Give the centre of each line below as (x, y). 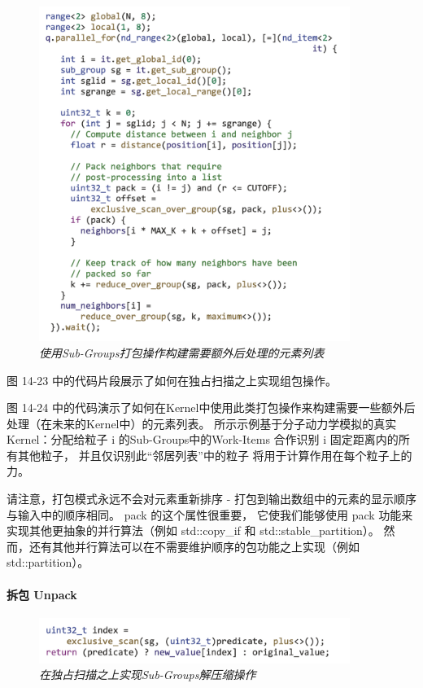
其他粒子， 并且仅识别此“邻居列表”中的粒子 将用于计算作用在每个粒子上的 (215, 455)
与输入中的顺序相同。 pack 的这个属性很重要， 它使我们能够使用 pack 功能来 (210, 514)
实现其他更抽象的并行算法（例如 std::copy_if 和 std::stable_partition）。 (193, 530)
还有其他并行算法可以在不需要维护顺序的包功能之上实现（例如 (194, 546)
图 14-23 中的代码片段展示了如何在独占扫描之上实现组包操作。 (172, 380)
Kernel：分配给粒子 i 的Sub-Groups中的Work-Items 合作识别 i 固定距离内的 (203, 439)
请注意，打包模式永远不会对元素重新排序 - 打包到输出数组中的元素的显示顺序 (211, 499)
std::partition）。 (48, 562)
